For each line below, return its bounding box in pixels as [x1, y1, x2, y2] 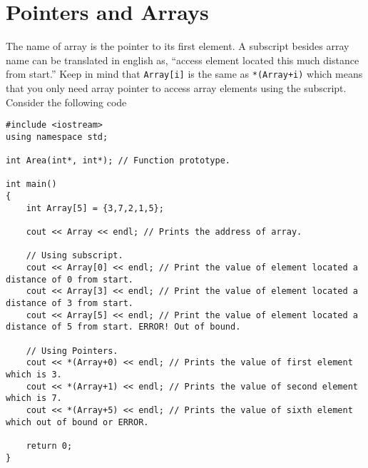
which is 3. [6, 369, 62, 380]
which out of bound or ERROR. [6, 417, 149, 427]
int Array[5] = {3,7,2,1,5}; [26, 203, 164, 213]
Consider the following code [6, 94, 127, 109]
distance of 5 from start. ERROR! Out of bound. [6, 322, 241, 332]
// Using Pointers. [26, 345, 118, 356]
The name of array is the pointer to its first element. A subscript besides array [6, 39, 349, 54]
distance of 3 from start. [6, 298, 133, 308]
